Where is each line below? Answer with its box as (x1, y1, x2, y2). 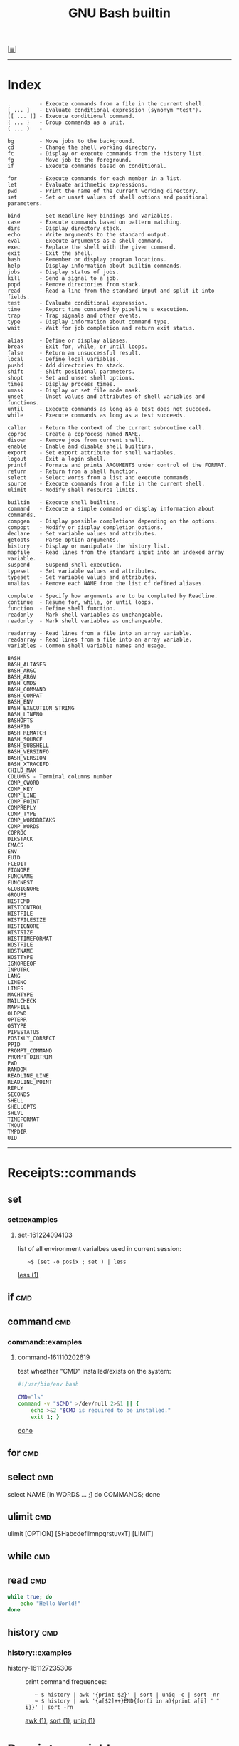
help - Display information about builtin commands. (7, 262, 183, 270)
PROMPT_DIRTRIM (7, 1054, 53, 1061)
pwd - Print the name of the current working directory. (7, 187, 199, 195)
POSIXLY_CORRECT (7, 1035, 55, 1042)
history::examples (7, 1647, 73, 1657)
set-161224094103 (17, 1230, 73, 1239)
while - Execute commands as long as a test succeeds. (7, 412, 186, 419)
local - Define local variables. (7, 356, 119, 363)
